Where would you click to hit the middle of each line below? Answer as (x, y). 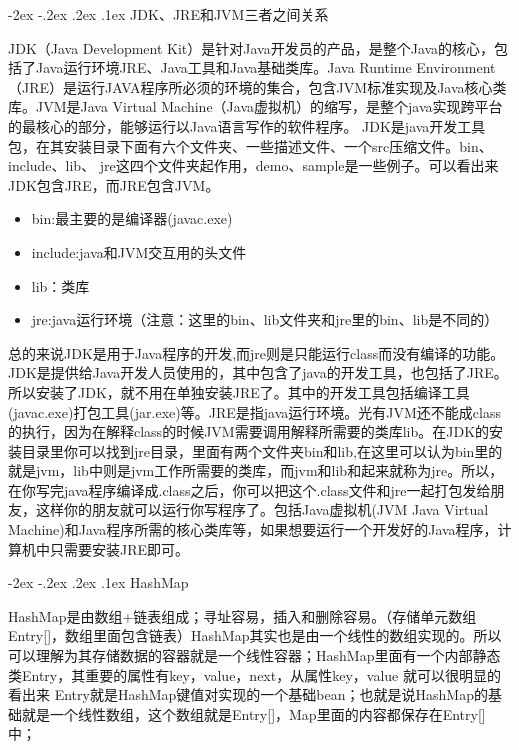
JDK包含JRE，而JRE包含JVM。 (114, 184)
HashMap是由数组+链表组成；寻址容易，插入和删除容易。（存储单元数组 (242, 615)
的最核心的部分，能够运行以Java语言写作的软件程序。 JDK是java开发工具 (247, 125)
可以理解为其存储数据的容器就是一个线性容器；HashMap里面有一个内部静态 (254, 655)
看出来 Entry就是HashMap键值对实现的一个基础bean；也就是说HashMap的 (248, 694)
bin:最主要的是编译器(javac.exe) (132, 218)
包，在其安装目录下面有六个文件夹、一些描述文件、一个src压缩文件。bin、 (250, 145)
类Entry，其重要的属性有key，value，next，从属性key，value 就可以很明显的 (254, 674)
